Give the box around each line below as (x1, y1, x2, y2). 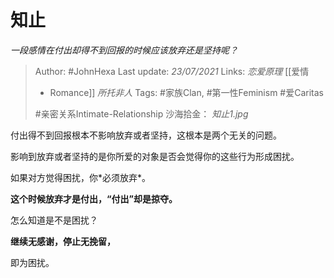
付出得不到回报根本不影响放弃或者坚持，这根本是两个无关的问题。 (10, 129, 282, 141)
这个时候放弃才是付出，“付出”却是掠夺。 (10, 192, 178, 205)
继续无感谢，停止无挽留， (10, 235, 116, 247)
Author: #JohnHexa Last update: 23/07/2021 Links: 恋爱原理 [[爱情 (34, 65, 310, 77)
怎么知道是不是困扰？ (10, 214, 98, 226)
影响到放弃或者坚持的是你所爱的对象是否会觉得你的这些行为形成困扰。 (10, 150, 300, 162)
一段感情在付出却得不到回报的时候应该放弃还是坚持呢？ (10, 44, 238, 56)
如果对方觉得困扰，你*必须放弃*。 (10, 171, 152, 183)
